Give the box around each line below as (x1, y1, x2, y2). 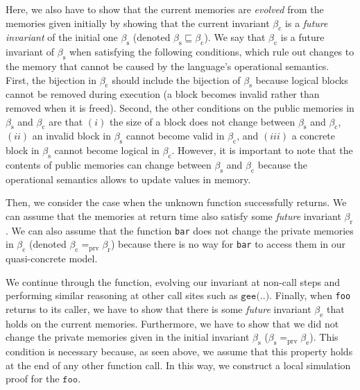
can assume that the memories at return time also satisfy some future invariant (6, 208, 341, 223)
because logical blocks (255, 72, 348, 87)
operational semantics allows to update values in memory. (6, 171, 251, 186)
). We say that (204, 30, 266, 44)
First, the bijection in (6, 72, 96, 87)
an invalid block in (32, 128, 112, 143)
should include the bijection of (112, 72, 241, 87)
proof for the (6, 371, 60, 386)
